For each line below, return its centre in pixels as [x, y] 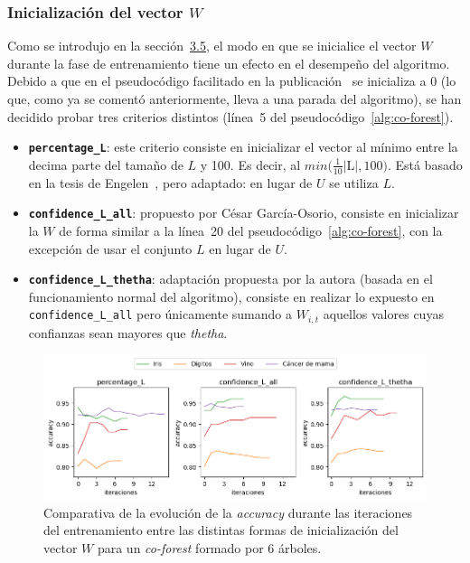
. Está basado [425, 164]
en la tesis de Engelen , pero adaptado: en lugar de [170, 182]
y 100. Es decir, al [250, 164]
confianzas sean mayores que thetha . [128, 332]
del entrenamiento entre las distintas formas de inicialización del [221, 530]
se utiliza [354, 182]
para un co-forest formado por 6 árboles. [209, 547]
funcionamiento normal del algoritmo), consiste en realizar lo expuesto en [231, 296]
